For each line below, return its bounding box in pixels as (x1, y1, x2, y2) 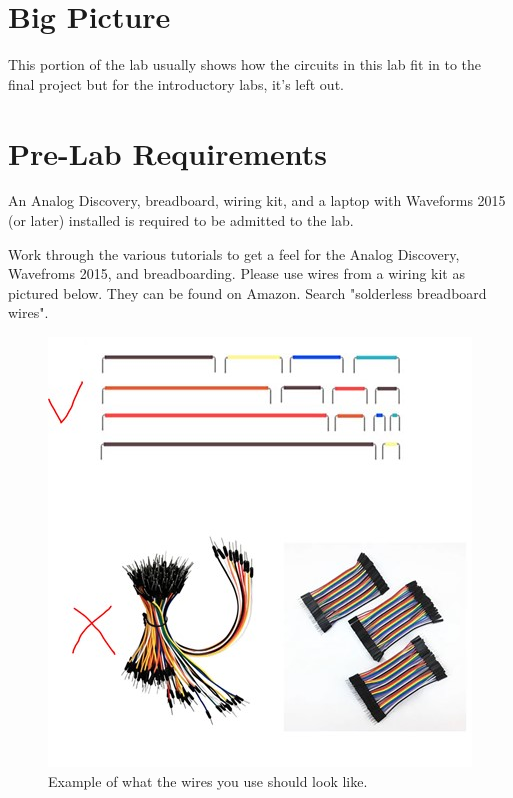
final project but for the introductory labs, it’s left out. (8, 73, 344, 94)
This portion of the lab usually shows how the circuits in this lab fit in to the (8, 54, 482, 75)
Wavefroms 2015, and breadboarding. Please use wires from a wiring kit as (8, 263, 465, 284)
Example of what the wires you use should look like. (48, 770, 368, 791)
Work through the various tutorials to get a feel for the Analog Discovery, (8, 243, 460, 264)
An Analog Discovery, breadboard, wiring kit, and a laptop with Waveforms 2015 (8, 190, 506, 211)
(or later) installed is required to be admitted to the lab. (8, 210, 354, 231)
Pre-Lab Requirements (8, 132, 327, 173)
